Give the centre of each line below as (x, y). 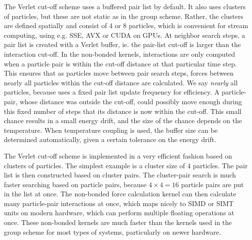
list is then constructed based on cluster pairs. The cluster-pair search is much (120, 175)
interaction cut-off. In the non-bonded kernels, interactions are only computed (120, 54)
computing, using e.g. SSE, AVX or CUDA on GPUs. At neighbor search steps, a (125, 35)
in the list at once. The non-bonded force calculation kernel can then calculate (120, 194)
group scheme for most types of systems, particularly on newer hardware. (112, 232)
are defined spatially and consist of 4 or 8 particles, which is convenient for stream (126, 25)
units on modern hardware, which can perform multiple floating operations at (119, 213)
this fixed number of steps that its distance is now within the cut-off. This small (123, 111)
